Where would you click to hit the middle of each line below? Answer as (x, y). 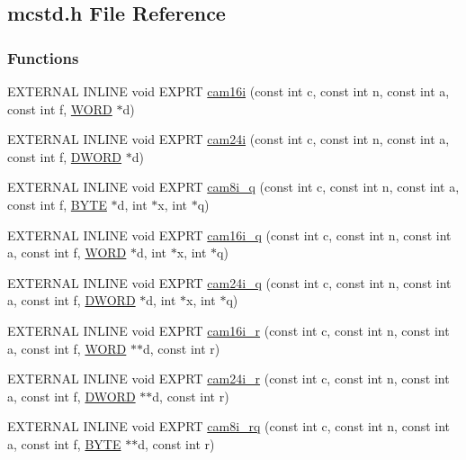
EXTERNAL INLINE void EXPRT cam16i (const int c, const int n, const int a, (229, 91)
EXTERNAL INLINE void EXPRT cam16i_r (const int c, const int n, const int (229, 330)
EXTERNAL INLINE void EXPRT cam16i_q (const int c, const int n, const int (229, 235)
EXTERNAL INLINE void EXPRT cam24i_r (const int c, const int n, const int (229, 379)
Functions (43, 57)
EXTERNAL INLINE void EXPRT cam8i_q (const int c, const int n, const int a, (233, 187)
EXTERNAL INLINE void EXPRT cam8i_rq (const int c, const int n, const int (229, 426)
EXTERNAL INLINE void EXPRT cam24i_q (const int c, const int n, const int (229, 282)
